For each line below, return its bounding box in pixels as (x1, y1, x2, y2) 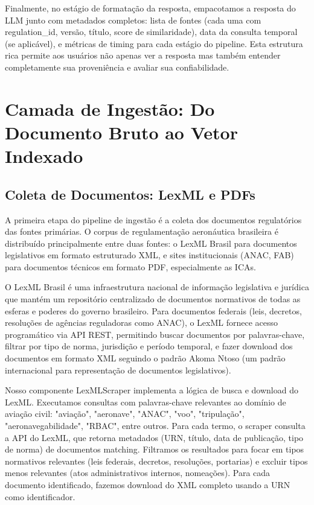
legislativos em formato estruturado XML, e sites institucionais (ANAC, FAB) (5, 249, 294, 261)
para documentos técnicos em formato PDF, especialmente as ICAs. (5, 260, 256, 273)
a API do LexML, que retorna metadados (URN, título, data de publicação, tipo (5, 431, 304, 443)
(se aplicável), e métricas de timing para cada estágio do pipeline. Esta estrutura (5, 37, 303, 49)
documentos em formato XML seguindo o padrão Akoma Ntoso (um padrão (5, 352, 286, 364)
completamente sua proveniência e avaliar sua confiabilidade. (5, 60, 229, 73)
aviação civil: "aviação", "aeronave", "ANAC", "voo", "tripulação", (5, 407, 245, 420)
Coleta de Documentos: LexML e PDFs (5, 185, 255, 203)
